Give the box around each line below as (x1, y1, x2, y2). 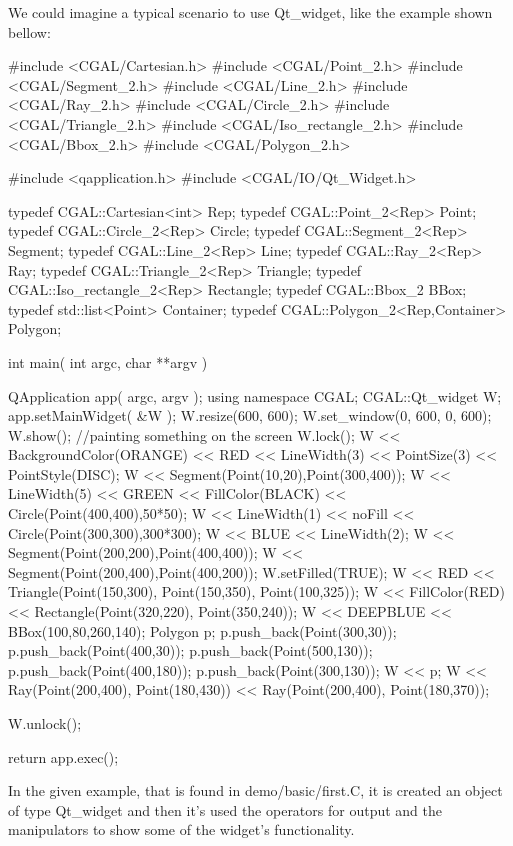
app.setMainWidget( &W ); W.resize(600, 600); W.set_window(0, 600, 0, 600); (8, 405, 492, 426)
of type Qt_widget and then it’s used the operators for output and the (8, 799, 442, 820)
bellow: (8, 21, 51, 42)
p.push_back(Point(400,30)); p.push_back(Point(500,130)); (8, 640, 373, 661)
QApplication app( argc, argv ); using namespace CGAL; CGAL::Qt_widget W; (8, 385, 502, 406)
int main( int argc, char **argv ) (8, 351, 208, 372)
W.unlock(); (8, 713, 82, 733)
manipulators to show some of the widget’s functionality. (8, 819, 355, 840)
